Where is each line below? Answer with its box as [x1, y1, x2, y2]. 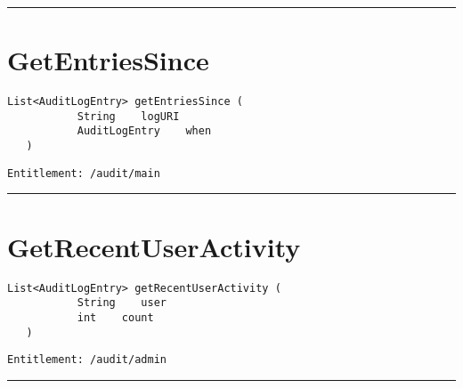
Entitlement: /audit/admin [7, 353, 167, 367]
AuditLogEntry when [77, 125, 212, 138]
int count [77, 311, 154, 324]
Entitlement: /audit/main [7, 166, 160, 180]
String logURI [77, 109, 180, 123]
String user [77, 296, 167, 310]
